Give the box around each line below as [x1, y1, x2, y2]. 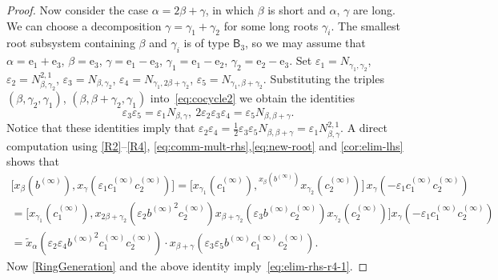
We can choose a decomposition [6, 17, 162, 34]
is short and [267, 2, 326, 18]
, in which [205, 2, 254, 18]
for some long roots [223, 17, 319, 34]
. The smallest [331, 17, 400, 34]
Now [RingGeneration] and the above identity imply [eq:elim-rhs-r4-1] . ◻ [6, 257, 368, 274]
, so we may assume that [245, 34, 366, 51]
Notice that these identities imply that [6, 119, 195, 136]
